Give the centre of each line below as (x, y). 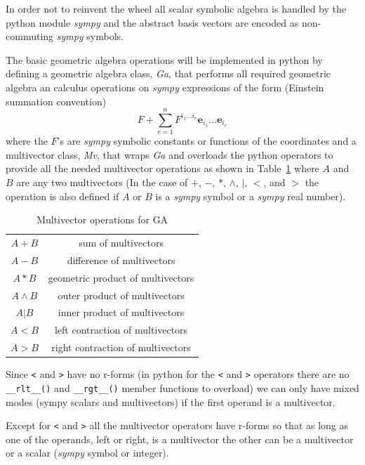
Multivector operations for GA (102, 220)
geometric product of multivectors (121, 277)
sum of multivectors (121, 243)
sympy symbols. (90, 36)
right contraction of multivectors (121, 347)
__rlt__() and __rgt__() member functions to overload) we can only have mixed (182, 387)
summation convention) (56, 101)
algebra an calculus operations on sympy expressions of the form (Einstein (165, 87)
